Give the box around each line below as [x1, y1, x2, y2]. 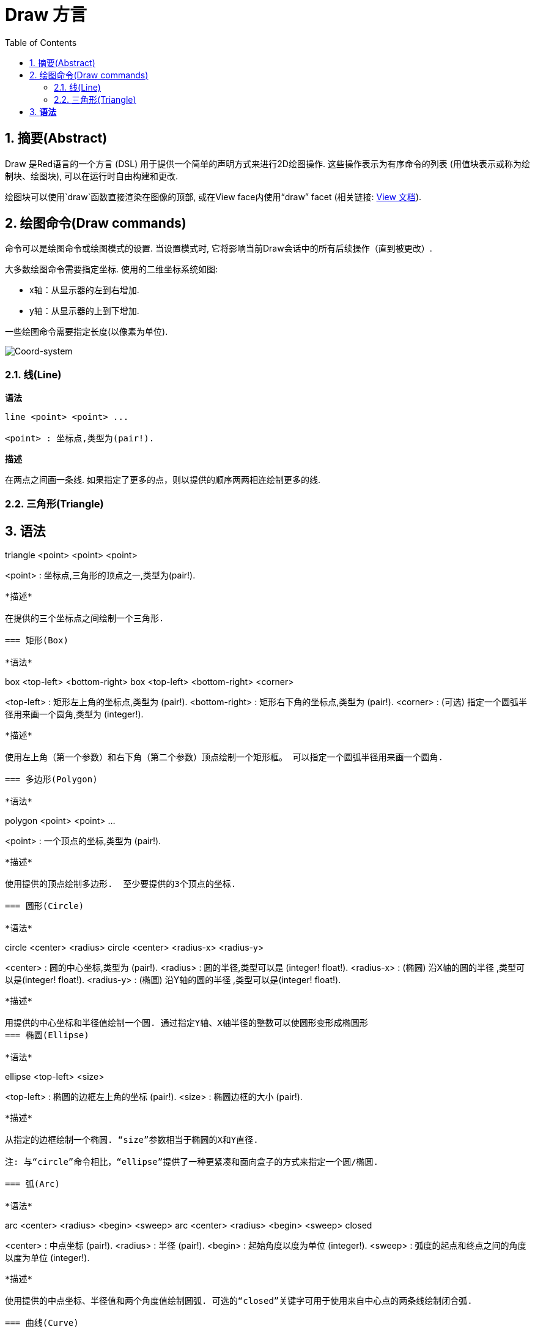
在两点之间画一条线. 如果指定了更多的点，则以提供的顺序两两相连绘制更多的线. [5, 474, 321, 485]
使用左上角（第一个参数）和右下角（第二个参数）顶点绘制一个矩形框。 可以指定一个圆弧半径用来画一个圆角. [5, 752, 443, 763]
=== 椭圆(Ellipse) [5, 1030, 89, 1041]
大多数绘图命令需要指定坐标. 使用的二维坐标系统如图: [5, 264, 218, 275]
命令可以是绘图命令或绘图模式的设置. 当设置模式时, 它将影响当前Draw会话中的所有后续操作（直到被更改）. [5, 243, 432, 254]
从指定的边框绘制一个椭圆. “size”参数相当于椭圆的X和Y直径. [5, 1135, 259, 1145]
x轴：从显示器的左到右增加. [29, 285, 139, 296]
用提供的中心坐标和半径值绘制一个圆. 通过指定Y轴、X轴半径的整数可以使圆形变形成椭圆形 [5, 1018, 368, 1028]
